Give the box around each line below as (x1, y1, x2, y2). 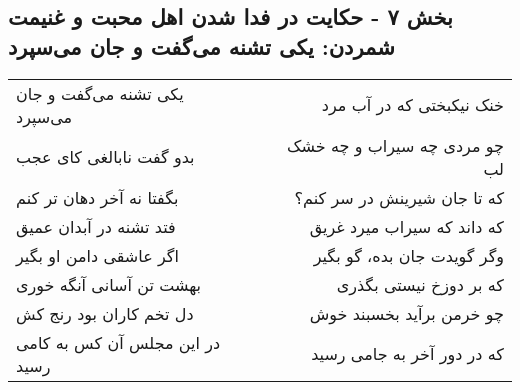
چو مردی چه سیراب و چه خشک (287, 133, 504, 157)
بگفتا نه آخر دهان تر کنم (16, 185, 179, 209)
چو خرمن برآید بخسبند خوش (309, 301, 504, 325)
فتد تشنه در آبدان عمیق (16, 214, 176, 238)
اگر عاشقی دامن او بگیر (16, 243, 179, 267)
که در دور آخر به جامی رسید (311, 342, 504, 366)
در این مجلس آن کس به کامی (16, 330, 221, 354)
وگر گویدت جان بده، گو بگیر (313, 243, 504, 267)
